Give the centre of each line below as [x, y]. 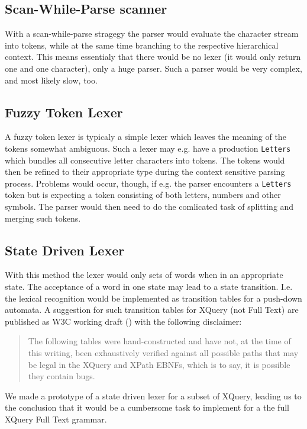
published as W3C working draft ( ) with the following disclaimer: [123, 321]
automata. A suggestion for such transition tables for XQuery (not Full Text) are [152, 310]
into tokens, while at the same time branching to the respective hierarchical [142, 45]
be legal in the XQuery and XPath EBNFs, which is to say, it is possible [159, 364]
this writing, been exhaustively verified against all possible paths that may [163, 353]
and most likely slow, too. [51, 80]
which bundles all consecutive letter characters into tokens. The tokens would [145, 160]
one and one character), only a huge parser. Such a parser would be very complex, [153, 68]
